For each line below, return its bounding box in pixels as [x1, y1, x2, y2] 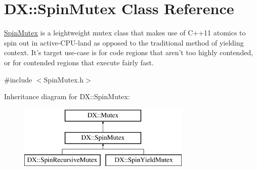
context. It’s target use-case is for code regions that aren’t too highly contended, [4, 47, 253, 58]
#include [4, 74, 32, 84]
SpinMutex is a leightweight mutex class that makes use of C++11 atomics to [4, 27, 246, 38]
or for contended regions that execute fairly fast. [4, 57, 154, 67]
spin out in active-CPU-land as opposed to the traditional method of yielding [4, 37, 244, 48]
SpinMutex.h [44, 74, 84, 84]
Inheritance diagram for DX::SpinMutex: [4, 91, 130, 102]
